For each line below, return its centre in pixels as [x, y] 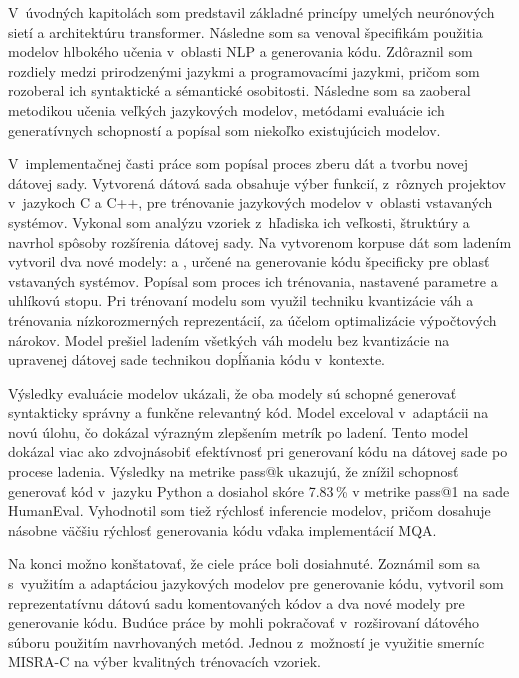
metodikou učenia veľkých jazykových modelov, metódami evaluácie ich [226, 109]
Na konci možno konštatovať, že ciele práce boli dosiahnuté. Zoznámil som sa [244, 563]
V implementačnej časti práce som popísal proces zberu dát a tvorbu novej [238, 163]
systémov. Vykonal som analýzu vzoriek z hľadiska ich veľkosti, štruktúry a [239, 221]
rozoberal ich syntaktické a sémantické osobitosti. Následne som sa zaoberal [239, 90]
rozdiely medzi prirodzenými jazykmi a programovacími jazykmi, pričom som [244, 70]
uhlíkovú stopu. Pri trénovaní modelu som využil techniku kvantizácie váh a [241, 300]
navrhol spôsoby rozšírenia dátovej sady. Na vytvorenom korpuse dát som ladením [260, 241]
